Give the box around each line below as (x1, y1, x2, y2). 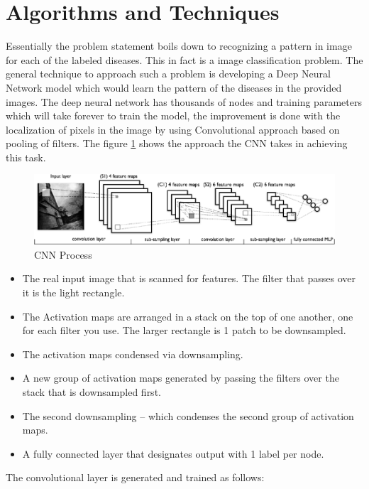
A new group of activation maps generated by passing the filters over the (22, 370, 339, 385)
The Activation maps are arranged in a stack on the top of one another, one (22, 308, 353, 323)
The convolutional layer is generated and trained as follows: (6, 470, 265, 485)
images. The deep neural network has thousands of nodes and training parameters (6, 94, 362, 109)
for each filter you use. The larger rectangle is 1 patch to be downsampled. (22, 323, 346, 338)
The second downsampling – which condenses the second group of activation (22, 408, 354, 423)
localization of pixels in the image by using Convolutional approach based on (6, 122, 340, 136)
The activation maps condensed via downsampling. (22, 346, 243, 361)
